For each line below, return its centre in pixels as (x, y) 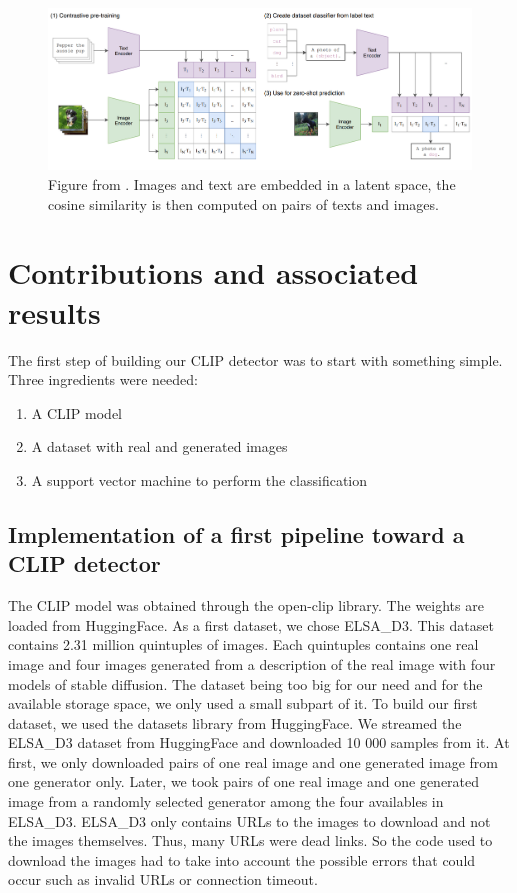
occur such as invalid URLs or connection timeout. (163, 879)
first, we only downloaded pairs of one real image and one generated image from (253, 761)
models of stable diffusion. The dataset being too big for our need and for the (245, 683)
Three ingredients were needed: (103, 379)
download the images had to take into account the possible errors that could (242, 859)
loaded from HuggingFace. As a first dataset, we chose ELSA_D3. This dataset (251, 624)
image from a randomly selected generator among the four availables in (226, 801)
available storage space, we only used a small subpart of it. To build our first (243, 703)
